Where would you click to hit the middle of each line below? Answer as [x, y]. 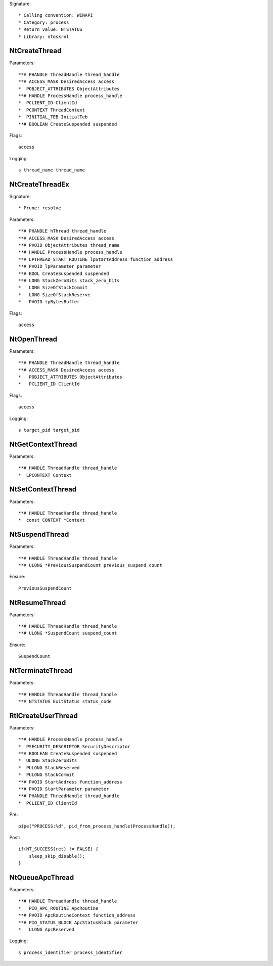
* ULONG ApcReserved [47, 929]
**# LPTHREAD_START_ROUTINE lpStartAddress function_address [96, 259]
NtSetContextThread [43, 490]
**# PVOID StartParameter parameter [64, 789]
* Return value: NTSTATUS [51, 30]
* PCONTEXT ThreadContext [52, 110]
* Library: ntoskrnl [44, 36]
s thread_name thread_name [52, 170]
